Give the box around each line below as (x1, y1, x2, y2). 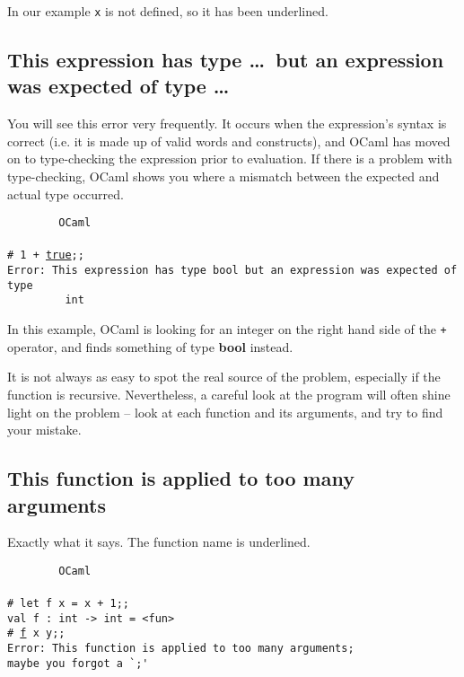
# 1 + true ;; (7, 249, 84, 262)
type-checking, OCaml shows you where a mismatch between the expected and (7, 167, 440, 186)
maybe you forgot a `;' (7, 656, 149, 670)
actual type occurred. (7, 184, 124, 203)
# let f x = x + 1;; (7, 597, 130, 611)
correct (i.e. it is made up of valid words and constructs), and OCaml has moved (7, 131, 451, 150)
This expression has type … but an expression (7, 46, 444, 74)
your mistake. (7, 420, 82, 439)
